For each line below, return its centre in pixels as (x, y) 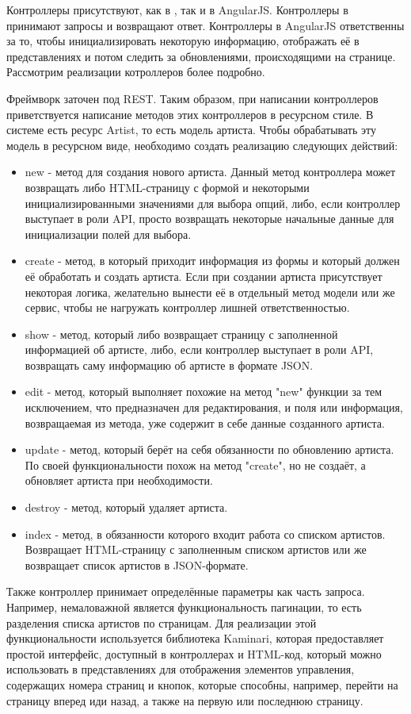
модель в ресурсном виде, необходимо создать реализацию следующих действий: (202, 145)
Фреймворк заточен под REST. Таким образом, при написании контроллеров (192, 98)
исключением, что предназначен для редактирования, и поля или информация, (214, 407)
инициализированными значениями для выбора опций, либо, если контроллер (213, 203)
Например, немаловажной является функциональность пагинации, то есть (184, 607)
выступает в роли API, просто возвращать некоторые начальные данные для (209, 219)
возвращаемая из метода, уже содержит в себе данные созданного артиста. (205, 422)
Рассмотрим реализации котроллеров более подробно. (136, 72)
